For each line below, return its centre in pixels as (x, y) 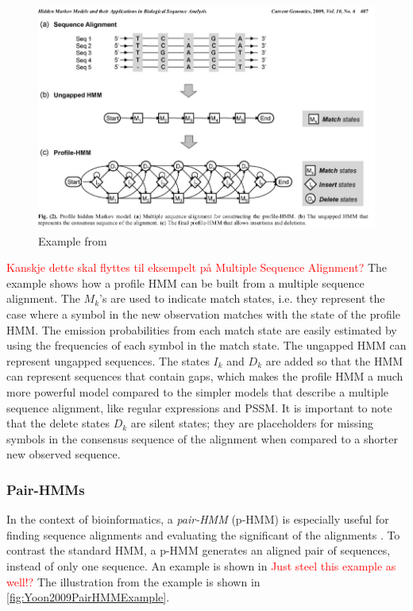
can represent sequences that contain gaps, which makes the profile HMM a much (205, 376)
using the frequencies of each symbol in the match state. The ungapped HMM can (206, 345)
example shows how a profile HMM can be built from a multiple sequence (185, 282)
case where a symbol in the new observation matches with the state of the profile (203, 314)
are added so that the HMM (334, 360)
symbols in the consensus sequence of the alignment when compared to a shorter (202, 438)
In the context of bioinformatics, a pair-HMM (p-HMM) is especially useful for (198, 519)
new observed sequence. (64, 454)
